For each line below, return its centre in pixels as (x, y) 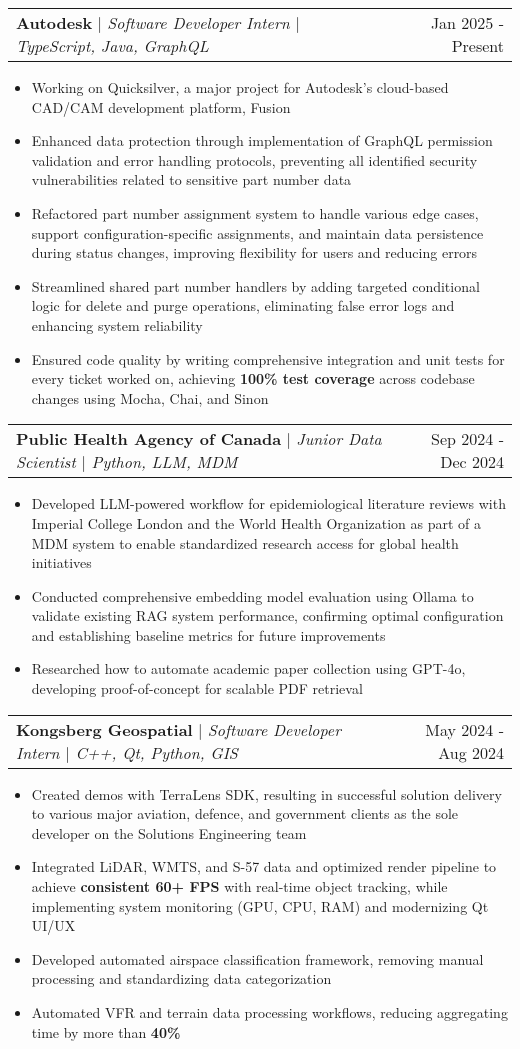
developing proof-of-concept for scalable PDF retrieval (197, 688)
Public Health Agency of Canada (149, 439)
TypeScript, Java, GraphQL (112, 45)
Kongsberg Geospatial (104, 729)
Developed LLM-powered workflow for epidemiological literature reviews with (268, 503)
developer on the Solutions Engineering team (169, 832)
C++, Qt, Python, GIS (156, 752)
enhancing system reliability (117, 324)
